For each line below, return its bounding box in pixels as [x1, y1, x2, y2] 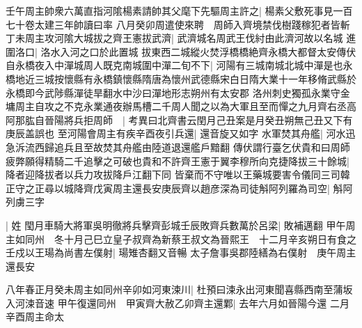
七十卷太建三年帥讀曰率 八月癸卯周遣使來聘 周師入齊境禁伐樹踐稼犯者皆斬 [6, 17, 350, 31]
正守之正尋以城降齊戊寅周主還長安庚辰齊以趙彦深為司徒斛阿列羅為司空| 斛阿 [6, 180, 353, 195]
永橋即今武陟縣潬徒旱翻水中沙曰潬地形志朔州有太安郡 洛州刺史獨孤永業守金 [6, 85, 350, 100]
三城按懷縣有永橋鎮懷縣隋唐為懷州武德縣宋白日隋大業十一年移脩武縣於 [34, 71, 356, 86]
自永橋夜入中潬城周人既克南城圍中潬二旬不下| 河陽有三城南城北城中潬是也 [6, 58, 343, 72]
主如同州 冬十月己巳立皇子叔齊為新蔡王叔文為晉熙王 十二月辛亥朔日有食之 [6, 231, 356, 246]
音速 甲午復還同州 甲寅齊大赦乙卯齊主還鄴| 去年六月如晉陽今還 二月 [34, 295, 349, 310]
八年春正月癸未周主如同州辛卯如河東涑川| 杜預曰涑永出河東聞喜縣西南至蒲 [6, 282, 343, 297]
